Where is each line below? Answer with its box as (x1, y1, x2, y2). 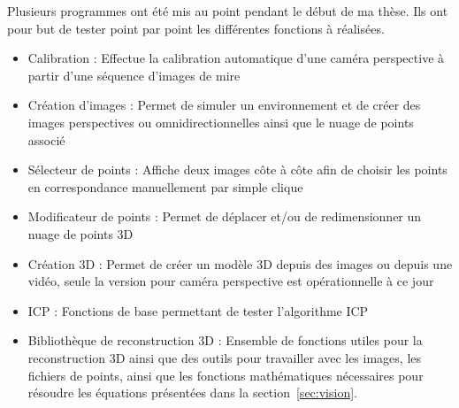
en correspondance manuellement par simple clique (27, 177, 303, 196)
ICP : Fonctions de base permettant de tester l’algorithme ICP (27, 301, 369, 319)
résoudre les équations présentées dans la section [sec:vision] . (27, 383, 357, 402)
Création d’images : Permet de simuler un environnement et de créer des (27, 96, 421, 114)
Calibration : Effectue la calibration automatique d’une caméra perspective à (27, 49, 445, 67)
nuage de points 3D (27, 224, 134, 242)
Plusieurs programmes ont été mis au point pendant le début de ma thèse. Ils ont (7, 2, 448, 19)
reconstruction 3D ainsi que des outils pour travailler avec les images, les (27, 348, 422, 366)
